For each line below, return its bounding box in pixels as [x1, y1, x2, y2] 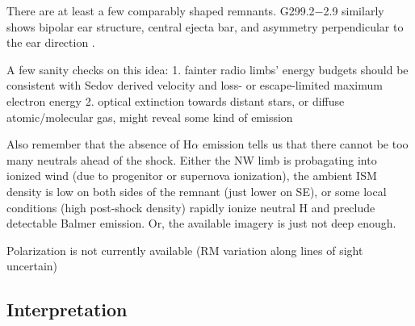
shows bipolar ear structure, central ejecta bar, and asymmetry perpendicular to [6, 18, 404, 35]
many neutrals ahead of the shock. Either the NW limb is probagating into [6, 151, 377, 168]
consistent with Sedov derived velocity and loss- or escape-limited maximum [6, 77, 383, 94]
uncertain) [6, 257, 58, 274]
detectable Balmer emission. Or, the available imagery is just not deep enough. [6, 215, 396, 232]
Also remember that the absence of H [6, 136, 192, 153]
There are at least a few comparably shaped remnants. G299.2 [6, 2, 315, 19]
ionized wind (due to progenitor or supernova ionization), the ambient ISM [6, 167, 377, 184]
